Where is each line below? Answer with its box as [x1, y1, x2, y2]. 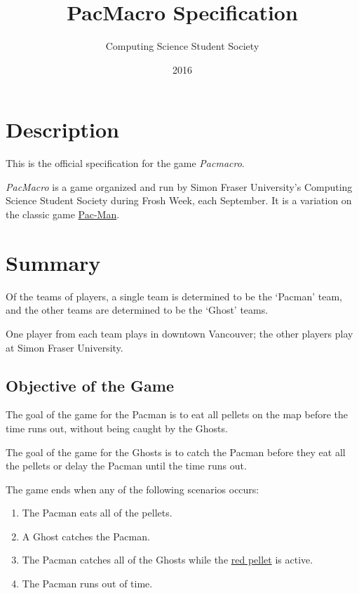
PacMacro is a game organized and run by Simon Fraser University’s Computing [6, 179, 353, 194]
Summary [6, 248, 101, 276]
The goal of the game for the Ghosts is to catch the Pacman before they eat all [6, 444, 346, 459]
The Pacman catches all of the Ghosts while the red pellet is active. [22, 552, 313, 567]
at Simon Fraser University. [6, 340, 123, 354]
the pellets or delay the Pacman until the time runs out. [6, 458, 247, 473]
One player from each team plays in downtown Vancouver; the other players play [6, 326, 353, 340]
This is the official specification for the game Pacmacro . [6, 156, 245, 171]
